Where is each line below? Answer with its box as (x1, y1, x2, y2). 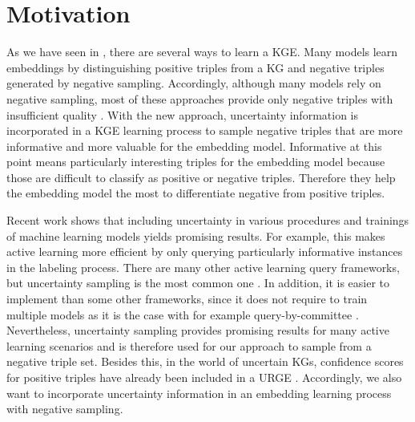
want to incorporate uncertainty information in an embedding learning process (6, 384, 392, 401)
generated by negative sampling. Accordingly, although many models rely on (6, 75, 381, 91)
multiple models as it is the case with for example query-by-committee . (6, 306, 359, 323)
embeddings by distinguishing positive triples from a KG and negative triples (6, 59, 385, 75)
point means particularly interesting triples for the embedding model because (6, 153, 385, 170)
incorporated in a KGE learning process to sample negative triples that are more (6, 122, 403, 139)
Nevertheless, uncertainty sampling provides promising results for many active (6, 322, 389, 339)
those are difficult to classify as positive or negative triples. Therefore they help (6, 168, 396, 185)
